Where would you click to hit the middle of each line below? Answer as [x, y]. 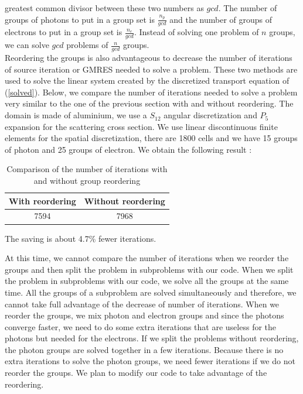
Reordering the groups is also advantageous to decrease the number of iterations [149, 58]
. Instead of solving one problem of [196, 32]
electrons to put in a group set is [64, 32]
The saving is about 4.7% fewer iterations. [81, 238]
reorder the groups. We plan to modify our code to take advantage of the [136, 373]
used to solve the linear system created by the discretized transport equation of [147, 80]
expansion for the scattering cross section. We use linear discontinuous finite [141, 126]
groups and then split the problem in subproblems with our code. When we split [149, 269]
